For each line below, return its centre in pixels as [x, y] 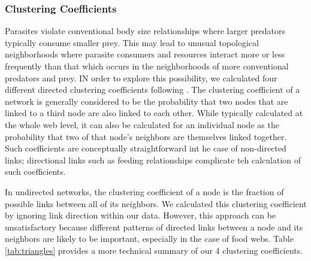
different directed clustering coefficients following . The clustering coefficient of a [153, 89]
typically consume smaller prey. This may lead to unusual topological [132, 42]
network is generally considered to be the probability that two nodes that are [147, 101]
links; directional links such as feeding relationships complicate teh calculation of [153, 160]
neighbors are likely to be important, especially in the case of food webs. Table [149, 239]
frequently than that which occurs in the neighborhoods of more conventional [147, 66]
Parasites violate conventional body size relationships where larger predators [145, 31]
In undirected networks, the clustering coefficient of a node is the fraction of [144, 191]
